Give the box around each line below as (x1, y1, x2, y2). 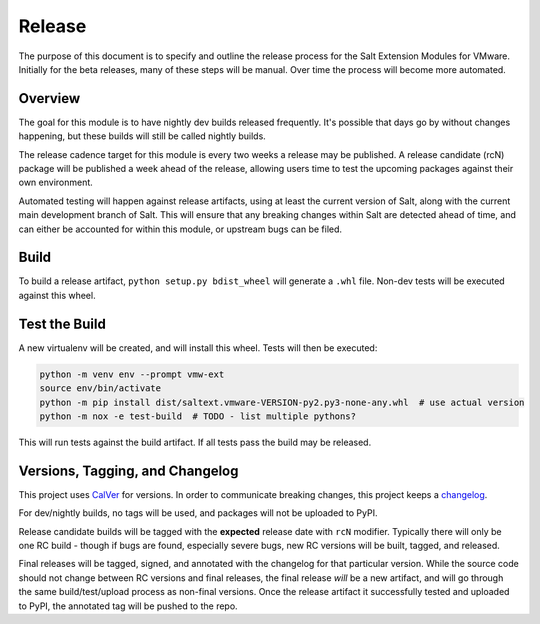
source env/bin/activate (39, 383, 162, 394)
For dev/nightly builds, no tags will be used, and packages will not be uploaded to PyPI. (18, 507, 378, 519)
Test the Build (18, 315, 107, 332)
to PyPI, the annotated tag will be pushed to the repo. (18, 600, 239, 612)
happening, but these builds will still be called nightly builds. (18, 130, 267, 142)
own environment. (18, 176, 94, 189)
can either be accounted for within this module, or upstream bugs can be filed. (18, 223, 343, 235)
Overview (18, 90, 81, 107)
